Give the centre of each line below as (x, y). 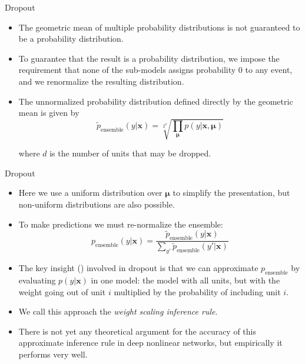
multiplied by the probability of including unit (197, 291)
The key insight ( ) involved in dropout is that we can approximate (138, 268)
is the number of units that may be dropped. (130, 153)
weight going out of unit (62, 291)
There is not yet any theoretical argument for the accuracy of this (137, 331)
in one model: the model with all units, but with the (185, 280)
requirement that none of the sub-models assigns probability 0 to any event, (155, 70)
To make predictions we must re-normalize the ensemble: (121, 224)
